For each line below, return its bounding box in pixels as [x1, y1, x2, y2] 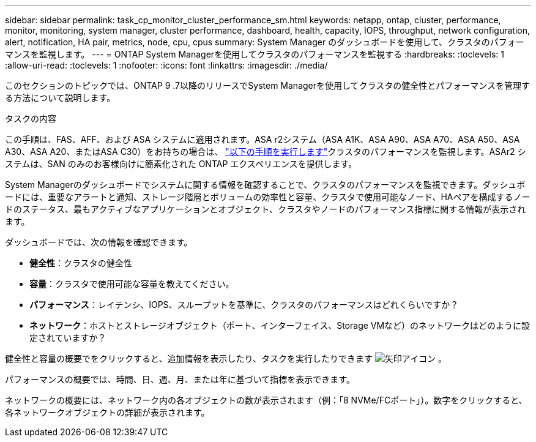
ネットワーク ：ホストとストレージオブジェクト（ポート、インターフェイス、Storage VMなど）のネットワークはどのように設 [29, 320, 530, 331]
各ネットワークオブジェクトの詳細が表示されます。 [5, 407, 210, 418]
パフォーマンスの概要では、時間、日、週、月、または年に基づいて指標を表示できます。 [5, 374, 355, 384]
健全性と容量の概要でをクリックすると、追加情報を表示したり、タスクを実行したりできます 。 [5, 353, 447, 364]
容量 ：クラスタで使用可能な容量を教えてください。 [29, 279, 234, 289]
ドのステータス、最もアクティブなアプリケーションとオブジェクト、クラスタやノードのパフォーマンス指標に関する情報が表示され [5, 204, 526, 214]
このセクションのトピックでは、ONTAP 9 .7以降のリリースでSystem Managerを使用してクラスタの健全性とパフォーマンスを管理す [5, 80, 530, 91]
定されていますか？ [29, 332, 106, 343]
